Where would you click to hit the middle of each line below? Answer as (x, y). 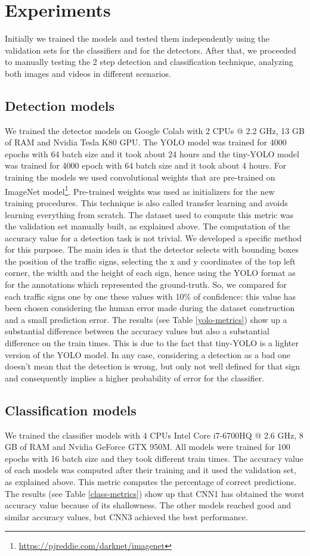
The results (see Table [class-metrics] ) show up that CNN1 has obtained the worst (155, 493)
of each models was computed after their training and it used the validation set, (151, 470)
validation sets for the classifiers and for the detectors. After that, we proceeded (151, 50)
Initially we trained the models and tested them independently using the (137, 38)
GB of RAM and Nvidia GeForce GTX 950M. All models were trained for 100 (148, 447)
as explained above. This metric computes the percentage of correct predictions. (151, 482)
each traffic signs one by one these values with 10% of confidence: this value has (151, 296)
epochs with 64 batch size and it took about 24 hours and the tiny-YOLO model (152, 153)
